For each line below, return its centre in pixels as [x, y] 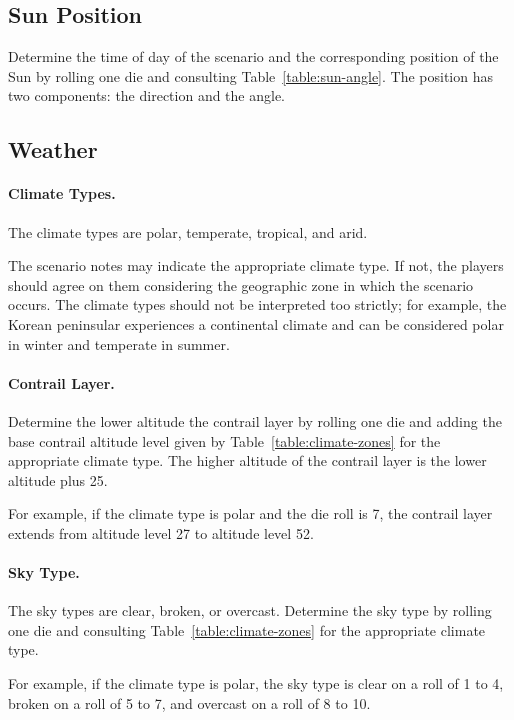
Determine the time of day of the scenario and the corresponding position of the [253, 56]
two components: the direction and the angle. [147, 95]
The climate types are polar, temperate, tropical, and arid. [188, 231]
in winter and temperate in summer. [119, 343]
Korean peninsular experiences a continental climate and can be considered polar [256, 323]
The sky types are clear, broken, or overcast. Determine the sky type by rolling [250, 610]
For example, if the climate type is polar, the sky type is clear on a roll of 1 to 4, [256, 683]
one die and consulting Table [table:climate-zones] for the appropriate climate [247, 629]
